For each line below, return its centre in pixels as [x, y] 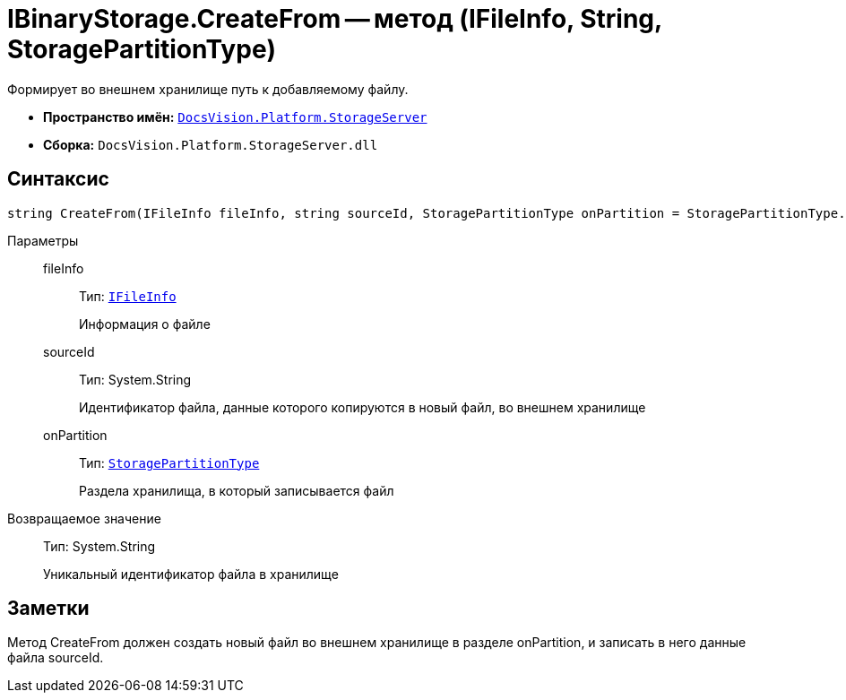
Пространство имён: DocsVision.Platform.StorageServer [235, 117]
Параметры [43, 240]
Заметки [48, 609]
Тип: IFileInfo [128, 296]
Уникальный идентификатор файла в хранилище [191, 574]
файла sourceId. [56, 658]
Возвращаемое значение [84, 518]
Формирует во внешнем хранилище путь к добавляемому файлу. [208, 89]
